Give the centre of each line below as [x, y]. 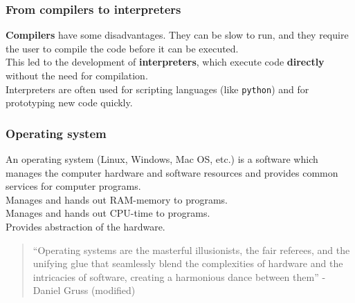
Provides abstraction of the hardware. [85, 227]
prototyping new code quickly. [69, 102]
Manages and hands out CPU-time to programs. [108, 213]
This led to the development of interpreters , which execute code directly [165, 62]
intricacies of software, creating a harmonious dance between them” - [179, 276]
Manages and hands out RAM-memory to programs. [117, 199]
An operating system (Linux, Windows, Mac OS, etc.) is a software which [162, 159]
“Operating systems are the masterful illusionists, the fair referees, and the [191, 250]
